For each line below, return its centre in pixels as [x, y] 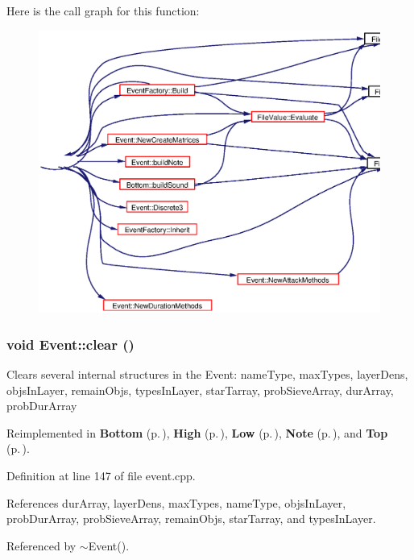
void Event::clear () [70, 344]
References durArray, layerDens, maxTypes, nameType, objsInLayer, [176, 502]
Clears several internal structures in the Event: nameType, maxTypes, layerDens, [207, 374]
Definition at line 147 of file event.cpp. [101, 476]
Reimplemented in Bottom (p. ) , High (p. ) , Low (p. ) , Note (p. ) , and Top [197, 432]
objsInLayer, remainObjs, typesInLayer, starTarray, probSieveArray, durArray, [200, 390]
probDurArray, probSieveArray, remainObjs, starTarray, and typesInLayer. [191, 519]
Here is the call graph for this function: [103, 10]
